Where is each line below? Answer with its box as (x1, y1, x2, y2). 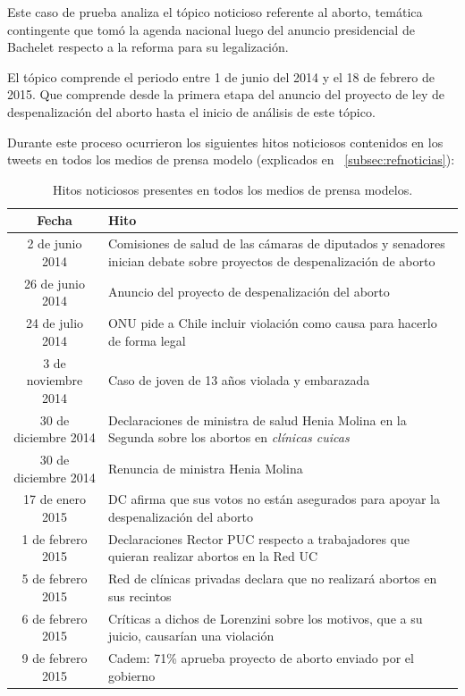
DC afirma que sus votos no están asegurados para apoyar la (107, 490, 440, 508)
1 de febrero (21, 529, 88, 548)
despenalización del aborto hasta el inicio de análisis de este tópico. (7, 102, 376, 121)
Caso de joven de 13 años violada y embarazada (107, 371, 370, 390)
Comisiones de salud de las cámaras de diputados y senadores (107, 234, 445, 253)
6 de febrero (21, 608, 88, 627)
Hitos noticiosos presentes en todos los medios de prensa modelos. (52, 180, 413, 198)
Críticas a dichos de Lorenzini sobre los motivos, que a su (107, 608, 423, 627)
